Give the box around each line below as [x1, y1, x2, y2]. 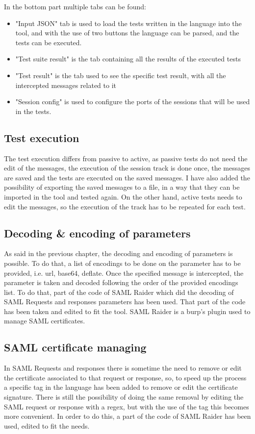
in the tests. [15, 106, 51, 116]
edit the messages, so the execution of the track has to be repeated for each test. [4, 201, 246, 211]
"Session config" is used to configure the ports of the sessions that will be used [15, 96, 250, 107]
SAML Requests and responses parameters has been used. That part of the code [4, 296, 246, 307]
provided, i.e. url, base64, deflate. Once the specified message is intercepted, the [4, 267, 244, 278]
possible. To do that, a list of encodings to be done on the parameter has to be [4, 258, 241, 268]
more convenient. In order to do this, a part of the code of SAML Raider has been [4, 411, 251, 421]
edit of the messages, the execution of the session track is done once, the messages [4, 163, 250, 173]
